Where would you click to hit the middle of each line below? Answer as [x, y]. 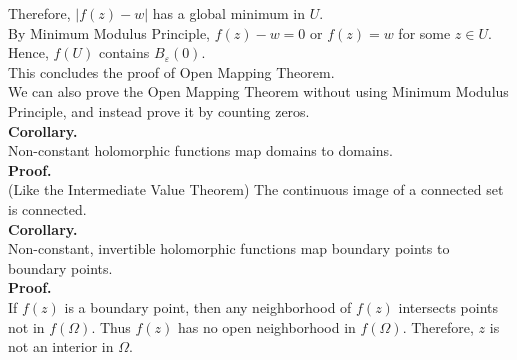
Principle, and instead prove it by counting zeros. [159, 110]
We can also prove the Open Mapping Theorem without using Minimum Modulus [258, 91]
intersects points [448, 306]
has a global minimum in [228, 13]
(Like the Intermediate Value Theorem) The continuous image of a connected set [256, 189]
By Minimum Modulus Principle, [109, 32]
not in [26, 326]
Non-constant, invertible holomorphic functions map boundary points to [229, 248]
